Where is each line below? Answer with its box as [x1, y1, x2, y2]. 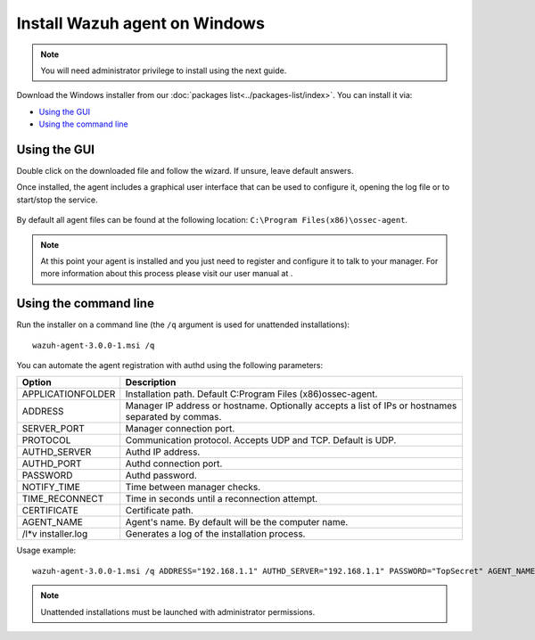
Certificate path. [125, 505, 193, 517]
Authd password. [125, 469, 198, 481]
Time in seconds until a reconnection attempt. [125, 493, 318, 505]
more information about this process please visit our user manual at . [40, 268, 293, 279]
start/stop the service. [16, 194, 98, 205]
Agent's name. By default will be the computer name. [125, 516, 349, 529]
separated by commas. [125, 411, 222, 423]
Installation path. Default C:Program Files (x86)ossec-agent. [125, 388, 378, 400]
